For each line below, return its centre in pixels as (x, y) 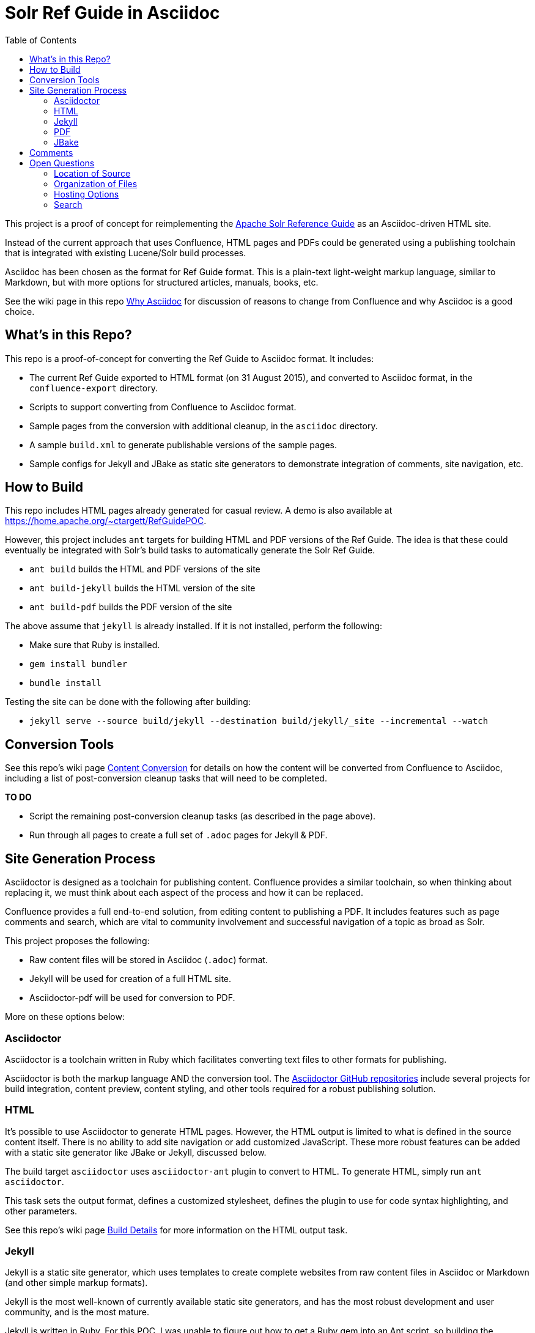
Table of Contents (41, 40)
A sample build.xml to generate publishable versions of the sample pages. (183, 445)
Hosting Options (87, 194)
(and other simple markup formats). (76, 1283)
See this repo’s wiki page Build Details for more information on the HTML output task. (176, 1230)
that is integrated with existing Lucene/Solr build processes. (126, 253)
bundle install (66, 683)
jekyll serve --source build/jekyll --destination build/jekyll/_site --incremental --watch (259, 721)
